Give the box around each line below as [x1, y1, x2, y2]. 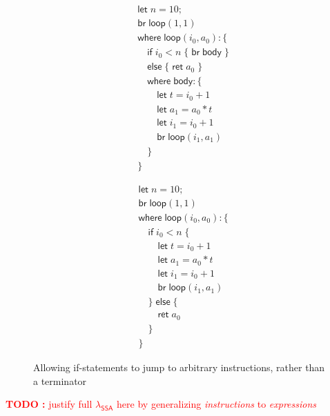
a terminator [33, 373, 87, 388]
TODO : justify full [6, 397, 93, 411]
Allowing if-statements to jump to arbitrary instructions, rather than [33, 359, 325, 374]
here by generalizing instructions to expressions [117, 397, 317, 411]
